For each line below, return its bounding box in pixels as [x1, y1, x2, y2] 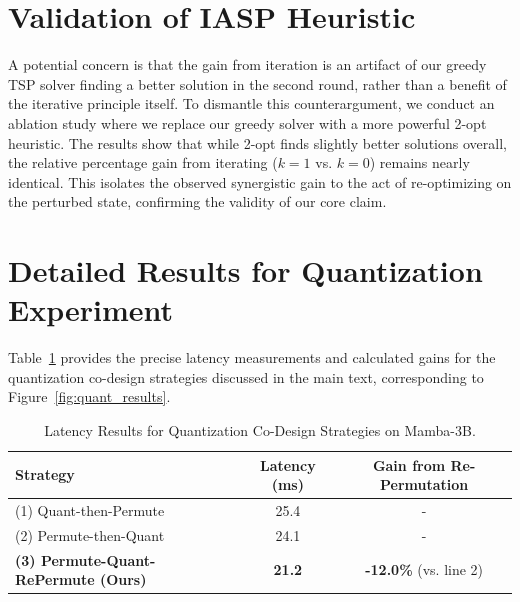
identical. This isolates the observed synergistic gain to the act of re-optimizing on [8, 171, 512, 192]
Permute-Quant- [40, 549, 156, 570]
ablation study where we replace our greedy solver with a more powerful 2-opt [8, 112, 487, 133]
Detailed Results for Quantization [8, 250, 483, 291]
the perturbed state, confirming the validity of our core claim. [8, 191, 387, 212]
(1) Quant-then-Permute [15, 500, 165, 520]
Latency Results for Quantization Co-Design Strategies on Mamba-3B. [44, 419, 476, 440]
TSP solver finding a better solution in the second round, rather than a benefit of [8, 73, 507, 94]
